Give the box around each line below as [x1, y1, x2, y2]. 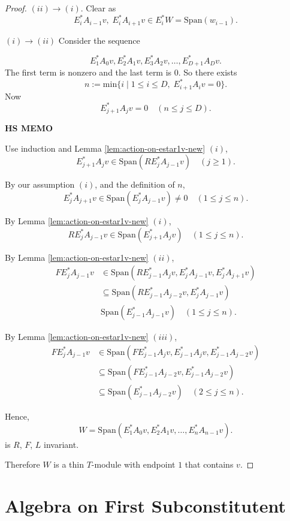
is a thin [53, 458, 84, 471]
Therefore [5, 458, 40, 471]
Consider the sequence [58, 34, 140, 46]
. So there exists [178, 66, 237, 79]
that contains [185, 458, 234, 471]
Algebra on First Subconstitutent [5, 493, 286, 517]
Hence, [5, 409, 29, 422]
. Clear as [80, 2, 116, 14]
